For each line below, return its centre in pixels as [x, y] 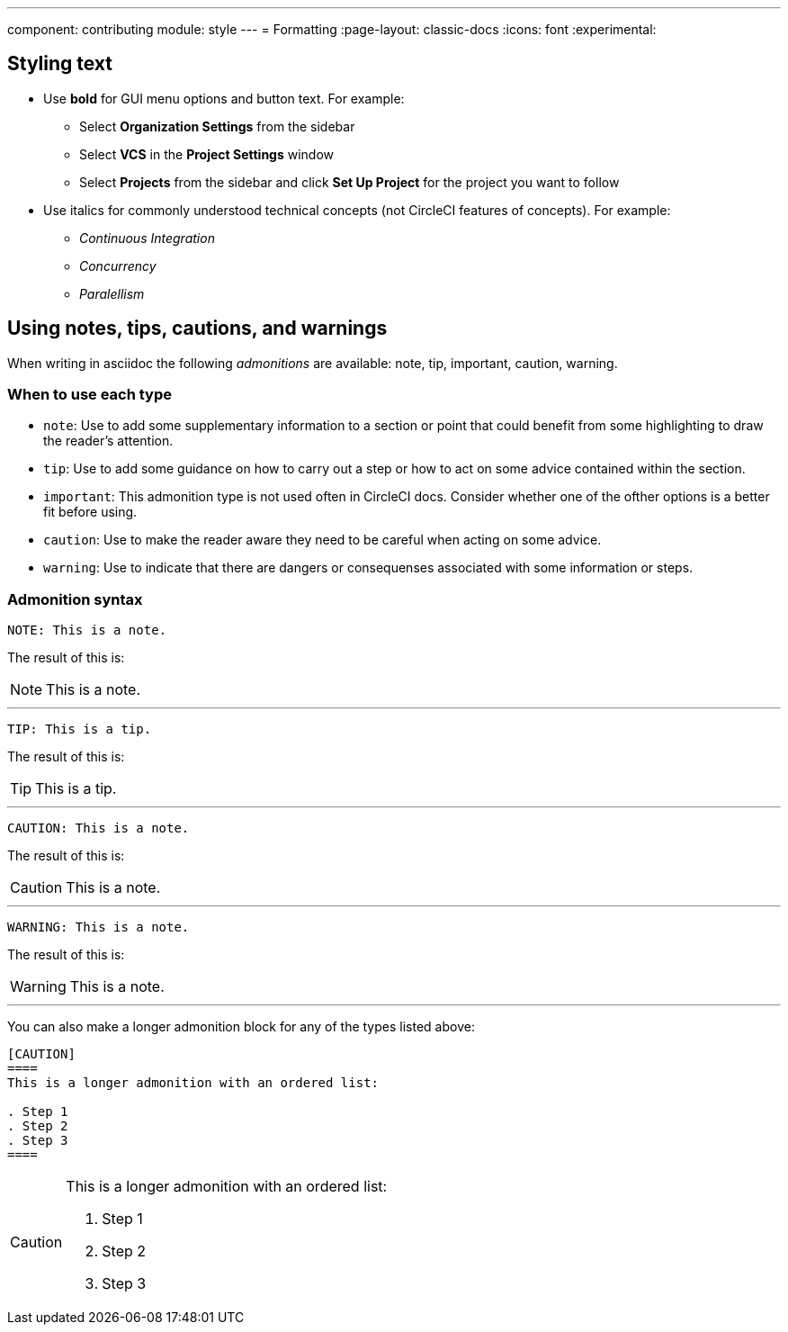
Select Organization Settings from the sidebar [217, 126]
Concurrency [118, 265]
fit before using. [90, 512]
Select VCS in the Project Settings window [207, 154]
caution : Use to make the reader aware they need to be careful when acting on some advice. [322, 540]
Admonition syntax [75, 599]
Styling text [60, 64]
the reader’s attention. [108, 441]
